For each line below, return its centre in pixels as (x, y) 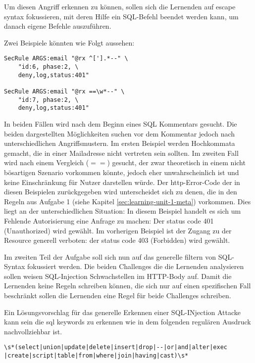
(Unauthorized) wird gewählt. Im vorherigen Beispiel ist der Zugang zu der (118, 230)
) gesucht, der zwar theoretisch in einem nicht (176, 162)
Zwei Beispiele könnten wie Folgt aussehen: (69, 42)
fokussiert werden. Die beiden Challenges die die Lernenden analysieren (136, 266)
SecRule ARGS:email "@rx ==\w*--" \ (64, 91)
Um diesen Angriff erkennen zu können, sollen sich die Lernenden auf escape (120, 6)
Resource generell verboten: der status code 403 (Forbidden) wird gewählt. (117, 240)
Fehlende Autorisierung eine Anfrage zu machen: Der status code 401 (109, 220)
